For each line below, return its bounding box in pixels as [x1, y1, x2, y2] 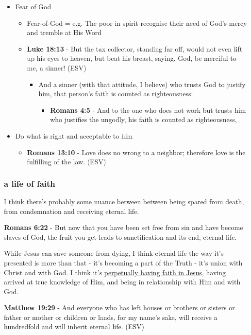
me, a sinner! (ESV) [27, 62, 86, 72]
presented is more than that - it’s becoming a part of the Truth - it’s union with [4, 257, 243, 267]
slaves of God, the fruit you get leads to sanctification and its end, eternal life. [4, 231, 237, 242]
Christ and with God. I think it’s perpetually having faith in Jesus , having [4, 267, 226, 277]
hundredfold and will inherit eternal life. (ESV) [4, 321, 144, 332]
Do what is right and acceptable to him [15, 130, 133, 141]
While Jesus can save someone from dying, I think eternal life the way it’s [4, 248, 224, 258]
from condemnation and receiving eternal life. [4, 206, 139, 216]
